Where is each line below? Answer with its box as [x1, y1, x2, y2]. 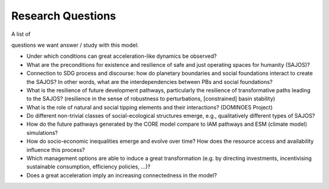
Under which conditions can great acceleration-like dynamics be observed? [26, 52, 217, 60]
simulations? [26, 129, 58, 136]
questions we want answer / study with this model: [11, 41, 139, 49]
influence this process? [26, 146, 85, 153]
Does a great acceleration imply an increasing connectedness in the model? [26, 171, 218, 179]
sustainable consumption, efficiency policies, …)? [26, 163, 150, 170]
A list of [11, 30, 30, 38]
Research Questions [11, 9, 116, 22]
